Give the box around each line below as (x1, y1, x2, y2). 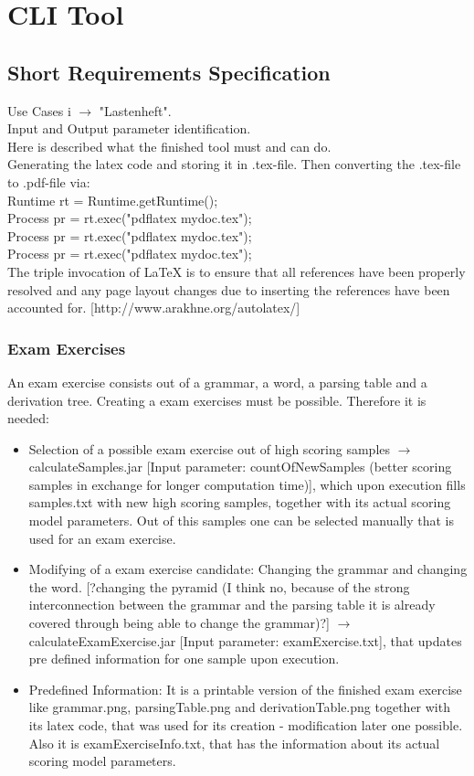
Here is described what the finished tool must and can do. (7, 136, 332, 155)
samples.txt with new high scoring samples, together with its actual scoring (28, 493, 451, 512)
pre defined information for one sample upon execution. (28, 649, 340, 668)
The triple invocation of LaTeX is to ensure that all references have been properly (7, 261, 466, 281)
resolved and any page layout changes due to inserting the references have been (7, 280, 450, 299)
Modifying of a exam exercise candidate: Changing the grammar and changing (28, 559, 468, 579)
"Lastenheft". (99, 101, 172, 120)
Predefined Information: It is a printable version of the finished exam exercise (28, 679, 462, 698)
